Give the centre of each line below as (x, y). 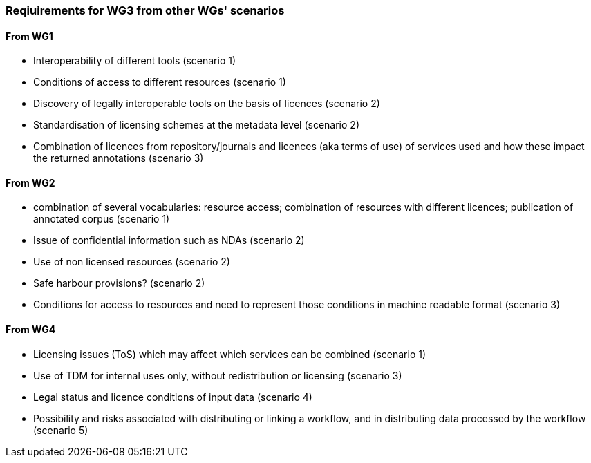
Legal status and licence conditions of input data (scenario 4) (173, 397)
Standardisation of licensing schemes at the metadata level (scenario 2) (196, 125)
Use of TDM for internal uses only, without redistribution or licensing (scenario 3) (218, 375)
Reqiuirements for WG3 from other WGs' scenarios (145, 10)
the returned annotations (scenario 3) (119, 158)
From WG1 (29, 36)
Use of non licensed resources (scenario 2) (132, 262)
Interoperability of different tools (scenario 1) (135, 61)
